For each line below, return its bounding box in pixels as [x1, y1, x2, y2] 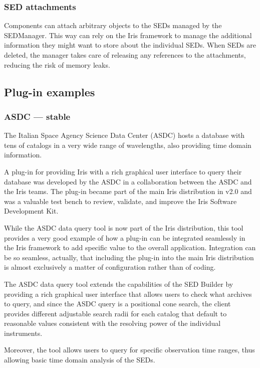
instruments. [4, 327, 43, 338]
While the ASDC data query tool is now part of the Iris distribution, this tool [4, 222, 243, 233]
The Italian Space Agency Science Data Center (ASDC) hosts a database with [4, 130, 245, 140]
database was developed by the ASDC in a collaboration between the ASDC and [4, 176, 252, 187]
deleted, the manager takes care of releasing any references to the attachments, [4, 50, 246, 60]
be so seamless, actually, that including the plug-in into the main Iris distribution [4, 252, 254, 262]
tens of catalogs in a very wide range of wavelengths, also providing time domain [4, 139, 251, 150]
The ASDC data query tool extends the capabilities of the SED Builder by [4, 278, 233, 289]
